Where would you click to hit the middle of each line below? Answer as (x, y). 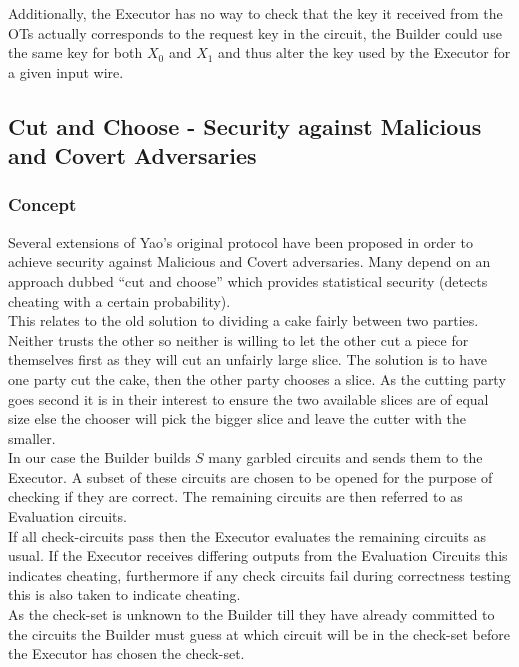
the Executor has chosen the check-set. (126, 653)
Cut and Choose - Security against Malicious (245, 125)
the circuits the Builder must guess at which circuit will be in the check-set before (259, 633)
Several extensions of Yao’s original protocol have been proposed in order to (240, 241)
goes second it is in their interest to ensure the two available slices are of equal (248, 398)
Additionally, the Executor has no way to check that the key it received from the (255, 13)
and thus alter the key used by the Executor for (364, 52)
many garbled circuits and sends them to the (345, 457)
